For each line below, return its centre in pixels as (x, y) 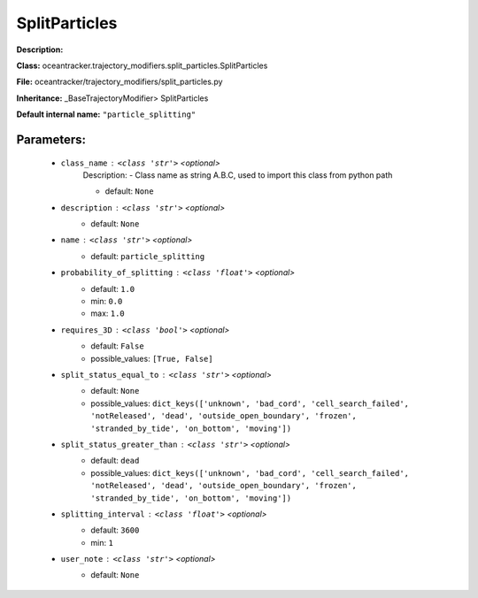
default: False (118, 346)
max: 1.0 (108, 313)
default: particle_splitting (148, 256)
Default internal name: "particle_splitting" (106, 114)
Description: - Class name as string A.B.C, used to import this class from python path (238, 175)
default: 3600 (115, 530)
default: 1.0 (113, 288)
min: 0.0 (107, 302)
